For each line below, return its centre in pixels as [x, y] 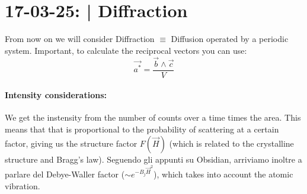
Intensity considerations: [56, 95]
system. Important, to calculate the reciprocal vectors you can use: [126, 50]
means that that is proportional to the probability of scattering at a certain [142, 129]
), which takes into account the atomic [223, 174]
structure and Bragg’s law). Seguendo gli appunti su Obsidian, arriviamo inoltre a [153, 159]
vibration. [23, 186]
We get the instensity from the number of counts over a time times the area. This [153, 117]
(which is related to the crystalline [231, 143]
